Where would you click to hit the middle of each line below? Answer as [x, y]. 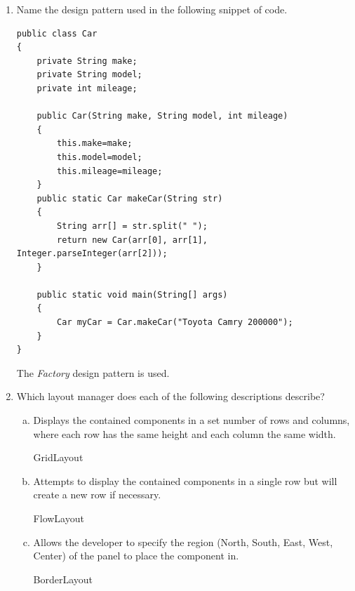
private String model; [89, 75]
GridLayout [58, 457]
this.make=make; [95, 144]
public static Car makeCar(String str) [130, 198]
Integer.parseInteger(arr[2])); [92, 254]
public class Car [57, 33]
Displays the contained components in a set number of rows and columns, [192, 420]
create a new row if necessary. [97, 494]
